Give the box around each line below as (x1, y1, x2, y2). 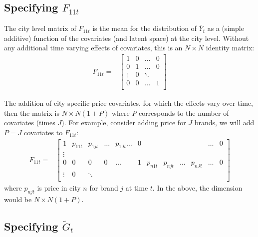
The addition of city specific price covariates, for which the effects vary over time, (4, 98, 253, 108)
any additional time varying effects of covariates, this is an (4, 42, 183, 53)
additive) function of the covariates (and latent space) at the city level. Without (4, 32, 249, 43)
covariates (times (4, 117, 55, 128)
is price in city (37, 183, 81, 193)
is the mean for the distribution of (92, 23, 197, 33)
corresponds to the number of (139, 107, 229, 118)
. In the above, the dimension (152, 183, 243, 193)
